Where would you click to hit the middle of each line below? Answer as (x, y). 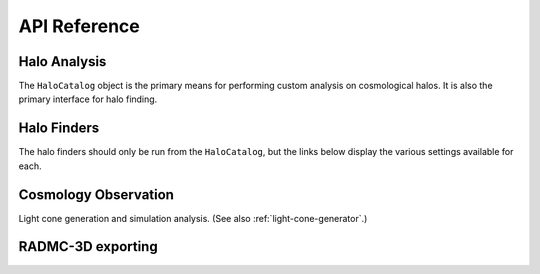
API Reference (79, 26)
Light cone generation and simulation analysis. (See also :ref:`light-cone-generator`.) (193, 218)
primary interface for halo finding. (88, 99)
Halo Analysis (62, 61)
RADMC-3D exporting (88, 246)
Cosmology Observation (96, 194)
